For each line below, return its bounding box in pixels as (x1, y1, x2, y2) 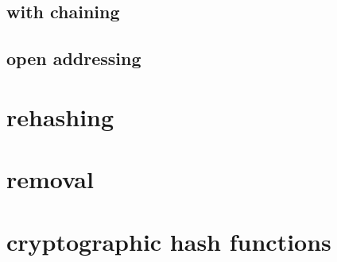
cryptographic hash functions (6, 225, 331, 257)
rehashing (6, 100, 114, 133)
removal (6, 163, 94, 195)
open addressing (6, 46, 141, 71)
